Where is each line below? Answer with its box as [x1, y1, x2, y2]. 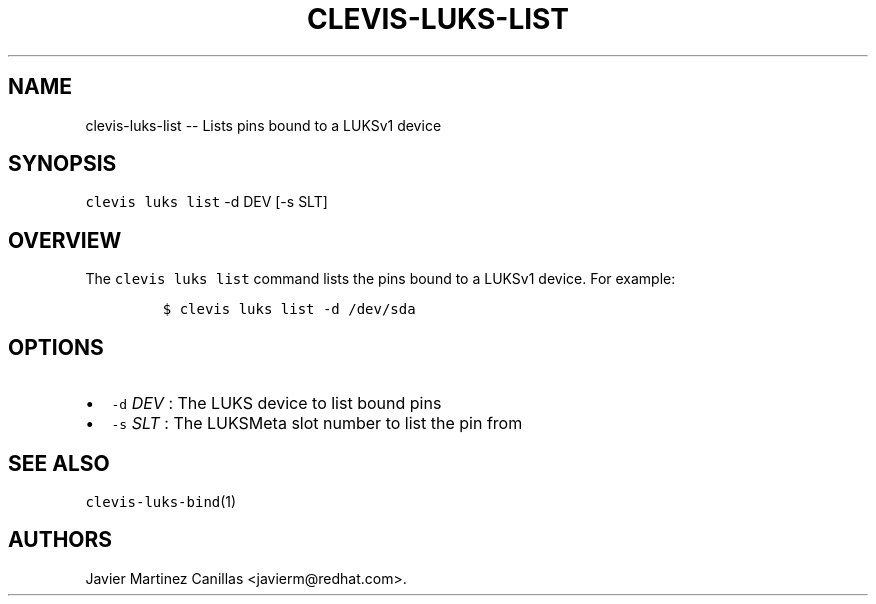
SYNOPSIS [8, 151, 117, 177]
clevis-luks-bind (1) [85, 492, 237, 510]
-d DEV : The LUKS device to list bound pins [111, 393, 442, 414]
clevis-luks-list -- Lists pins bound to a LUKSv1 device [85, 116, 442, 134]
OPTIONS [8, 334, 104, 360]
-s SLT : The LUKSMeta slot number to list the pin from [111, 413, 523, 434]
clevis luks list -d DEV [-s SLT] [85, 193, 328, 211]
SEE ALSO [8, 450, 110, 476]
